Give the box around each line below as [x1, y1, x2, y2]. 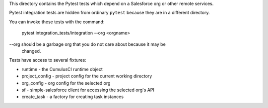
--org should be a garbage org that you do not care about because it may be [9, 41, 166, 47]
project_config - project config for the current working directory [21, 73, 152, 79]
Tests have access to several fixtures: [9, 57, 86, 63]
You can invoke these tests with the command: [9, 19, 105, 25]
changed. [21, 48, 41, 54]
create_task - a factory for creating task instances [21, 94, 124, 100]
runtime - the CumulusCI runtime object [21, 66, 103, 72]
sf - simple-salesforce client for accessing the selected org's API [21, 87, 155, 93]
